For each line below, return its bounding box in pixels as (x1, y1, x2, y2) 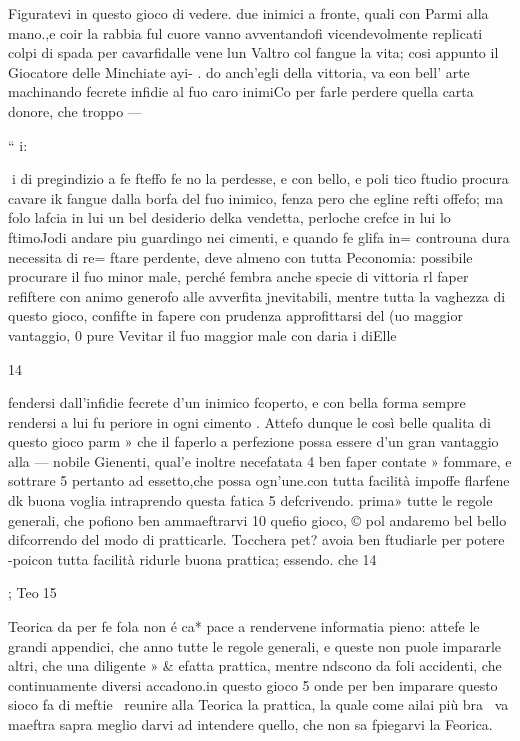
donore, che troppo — (8, 100, 142, 121)
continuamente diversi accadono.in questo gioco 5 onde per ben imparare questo (8, 674, 498, 695)
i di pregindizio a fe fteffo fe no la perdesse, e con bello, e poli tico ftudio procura (11, 168, 509, 189)
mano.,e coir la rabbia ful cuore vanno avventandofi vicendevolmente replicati (8, 22, 483, 43)
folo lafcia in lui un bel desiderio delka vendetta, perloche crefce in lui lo (8, 207, 451, 228)
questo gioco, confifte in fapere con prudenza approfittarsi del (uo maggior (8, 305, 463, 326)
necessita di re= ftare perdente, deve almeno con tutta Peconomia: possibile (8, 246, 473, 267)
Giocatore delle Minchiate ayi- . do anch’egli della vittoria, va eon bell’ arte (8, 61, 470, 82)
